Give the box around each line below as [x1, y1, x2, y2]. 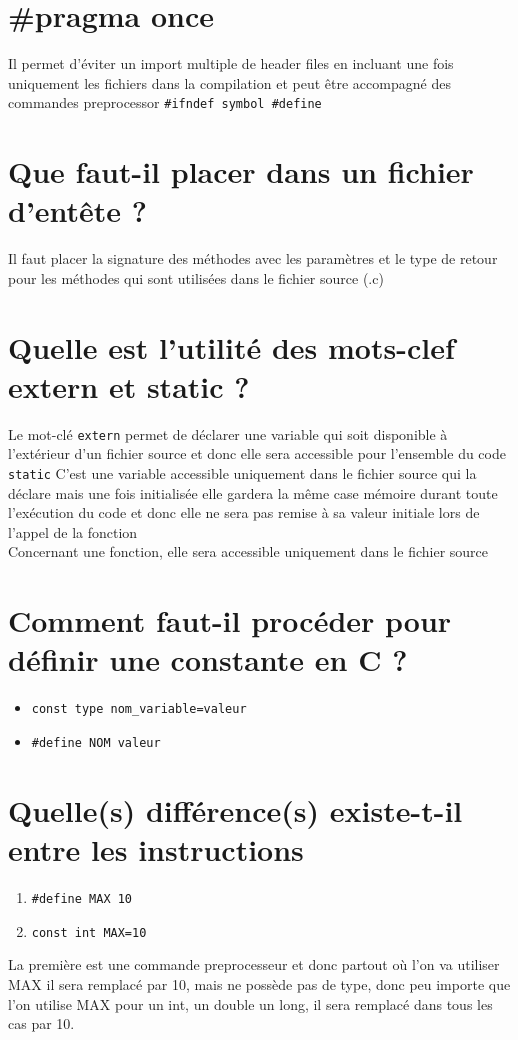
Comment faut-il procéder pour [8, 600, 452, 641]
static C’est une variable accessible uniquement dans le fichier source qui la [8, 463, 477, 484]
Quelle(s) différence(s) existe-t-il [8, 789, 463, 830]
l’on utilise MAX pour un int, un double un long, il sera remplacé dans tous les [8, 993, 493, 1014]
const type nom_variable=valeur [31, 702, 247, 717]
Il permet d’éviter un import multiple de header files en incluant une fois [8, 53, 454, 74]
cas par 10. [8, 1013, 75, 1034]
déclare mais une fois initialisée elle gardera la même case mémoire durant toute [8, 482, 498, 503]
